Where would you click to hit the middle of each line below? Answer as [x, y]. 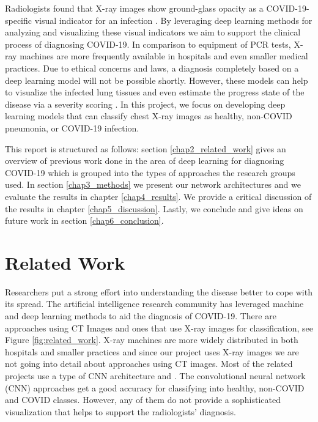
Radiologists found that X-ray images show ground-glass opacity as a [134, 8]
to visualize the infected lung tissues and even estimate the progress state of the [155, 92]
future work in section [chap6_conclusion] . [84, 220]
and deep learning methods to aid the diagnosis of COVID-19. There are [141, 316]
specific [19, 20]
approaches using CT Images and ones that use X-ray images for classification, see [159, 328]
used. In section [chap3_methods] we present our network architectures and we [153, 184]
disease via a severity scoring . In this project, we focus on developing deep [145, 104]
